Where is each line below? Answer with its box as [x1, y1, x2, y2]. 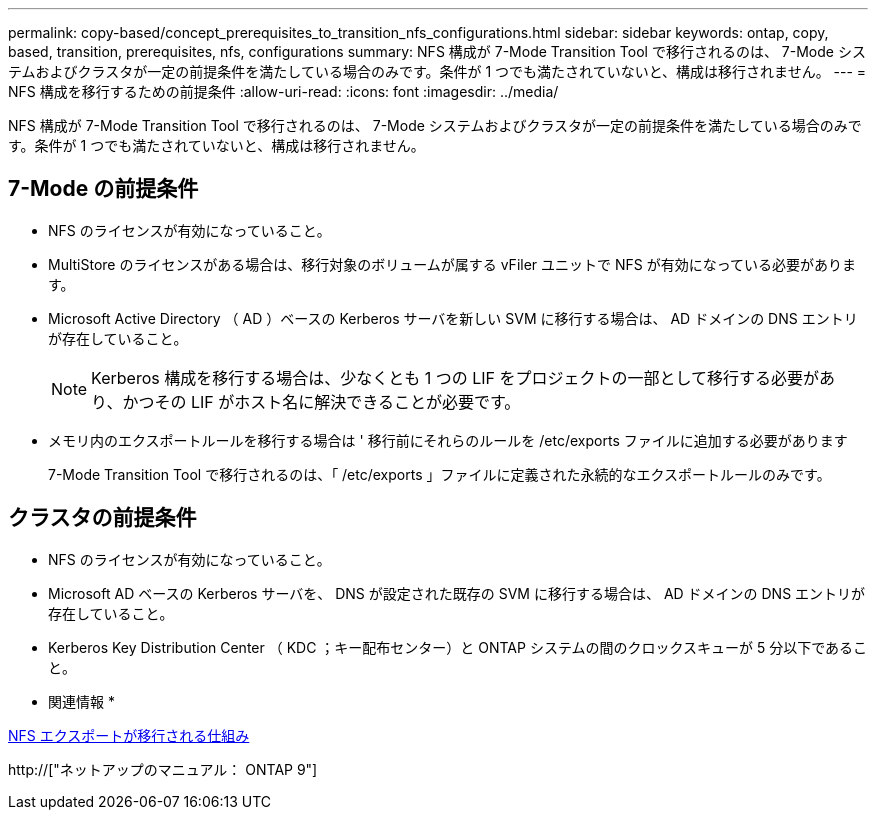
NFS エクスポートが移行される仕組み [8, 726, 250, 744]
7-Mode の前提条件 [8, 176, 199, 202]
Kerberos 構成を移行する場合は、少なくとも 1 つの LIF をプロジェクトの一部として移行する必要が [91, 367, 820, 388]
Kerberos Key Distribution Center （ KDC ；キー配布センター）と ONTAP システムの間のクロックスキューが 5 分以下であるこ [48, 638, 868, 656]
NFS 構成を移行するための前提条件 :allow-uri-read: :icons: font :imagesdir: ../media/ [8, 83, 559, 100]
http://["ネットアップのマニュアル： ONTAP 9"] [8, 760, 318, 778]
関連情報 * [48, 692, 115, 710]
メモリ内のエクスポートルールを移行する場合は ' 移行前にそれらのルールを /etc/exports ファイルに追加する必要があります [48, 431, 848, 449]
